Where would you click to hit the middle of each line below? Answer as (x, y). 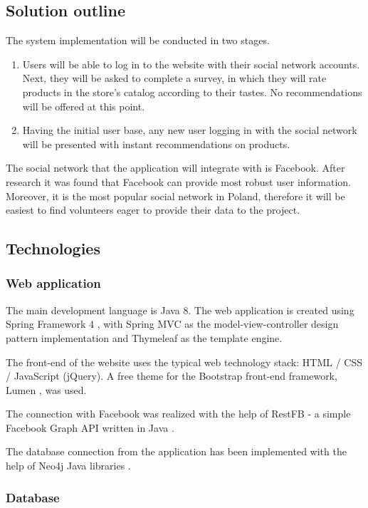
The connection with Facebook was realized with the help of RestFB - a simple (178, 414)
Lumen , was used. (46, 389)
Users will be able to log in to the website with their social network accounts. (191, 64)
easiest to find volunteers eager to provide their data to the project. (153, 210)
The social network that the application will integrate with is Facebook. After (175, 168)
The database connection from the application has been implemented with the (176, 451)
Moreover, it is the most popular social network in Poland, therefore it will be (175, 196)
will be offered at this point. (84, 106)
